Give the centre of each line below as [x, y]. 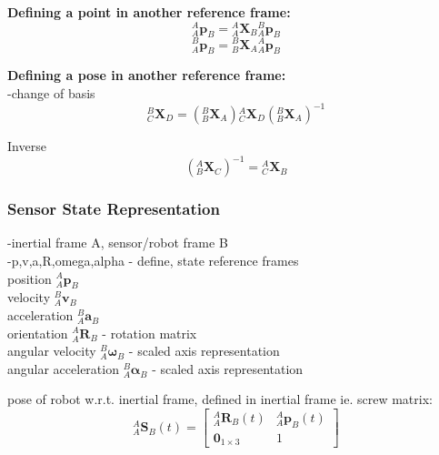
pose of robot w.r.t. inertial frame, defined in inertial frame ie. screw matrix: [220, 399]
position [30, 278]
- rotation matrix [150, 333]
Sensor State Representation [114, 209]
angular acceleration [63, 368]
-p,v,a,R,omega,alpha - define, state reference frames [153, 260]
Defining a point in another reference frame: [149, 12]
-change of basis [51, 92]
